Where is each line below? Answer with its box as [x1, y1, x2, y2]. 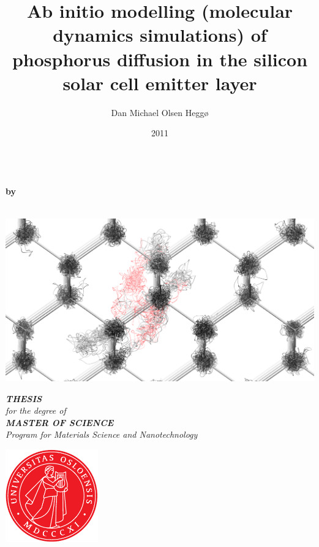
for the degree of [6, 404, 66, 417]
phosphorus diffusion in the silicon [12, 46, 308, 71]
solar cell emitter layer [62, 70, 257, 95]
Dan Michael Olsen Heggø [111, 106, 209, 118]
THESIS [6, 392, 42, 405]
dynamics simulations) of [53, 22, 267, 47]
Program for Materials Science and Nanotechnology [6, 428, 198, 441]
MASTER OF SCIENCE [6, 416, 114, 429]
